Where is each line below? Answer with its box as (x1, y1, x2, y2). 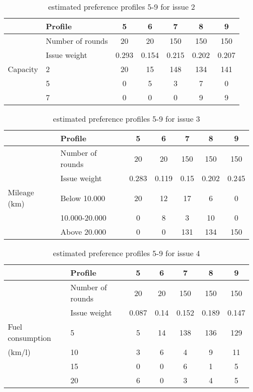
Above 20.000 (60, 226, 107, 237)
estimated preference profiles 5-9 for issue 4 (53, 247, 200, 259)
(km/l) (8, 346, 31, 357)
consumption (8, 332, 51, 343)
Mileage (8, 187, 34, 198)
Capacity (8, 63, 38, 75)
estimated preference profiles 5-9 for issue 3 (53, 113, 200, 124)
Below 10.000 (60, 192, 106, 204)
